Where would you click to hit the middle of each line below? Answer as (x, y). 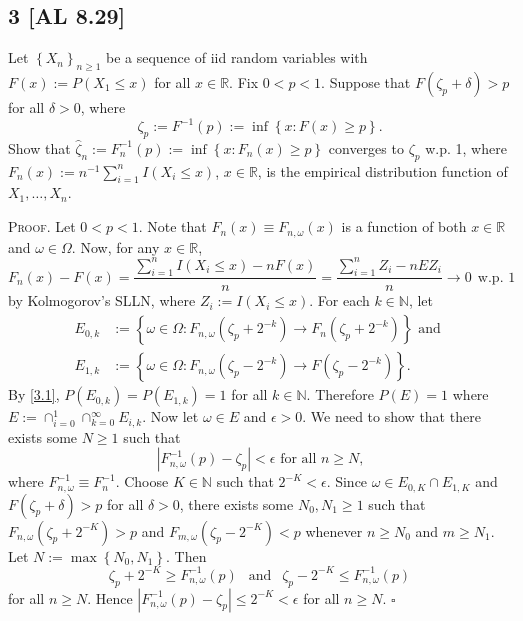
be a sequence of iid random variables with (236, 57)
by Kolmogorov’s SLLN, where (102, 300)
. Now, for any (115, 246)
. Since (347, 481)
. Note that (172, 226)
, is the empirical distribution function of (382, 170)
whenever (334, 530)
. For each (339, 300)
